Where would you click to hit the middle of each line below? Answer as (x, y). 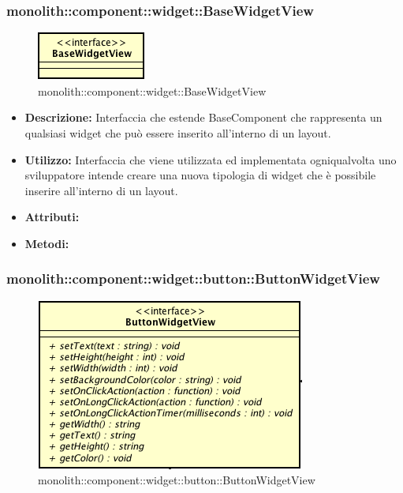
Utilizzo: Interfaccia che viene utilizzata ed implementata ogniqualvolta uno (211, 159)
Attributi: (52, 217)
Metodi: (47, 243)
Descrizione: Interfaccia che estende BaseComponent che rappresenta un (203, 117)
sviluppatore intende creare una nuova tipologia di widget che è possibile (200, 175)
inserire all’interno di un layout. (101, 190)
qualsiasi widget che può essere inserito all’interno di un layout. (178, 133)
